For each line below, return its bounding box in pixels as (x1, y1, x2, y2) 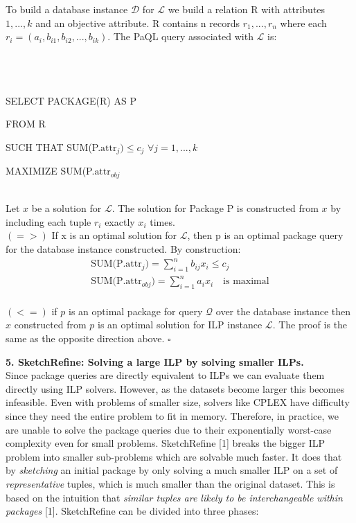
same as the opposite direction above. (6, 331, 165, 346)
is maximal (223, 276, 269, 287)
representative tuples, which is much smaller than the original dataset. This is (6, 477, 335, 490)
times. (150, 214, 175, 229)
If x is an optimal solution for (51, 228, 177, 242)
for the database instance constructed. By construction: (6, 242, 241, 256)
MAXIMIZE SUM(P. (6, 163, 95, 178)
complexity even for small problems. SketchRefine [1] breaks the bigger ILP (6, 436, 326, 450)
